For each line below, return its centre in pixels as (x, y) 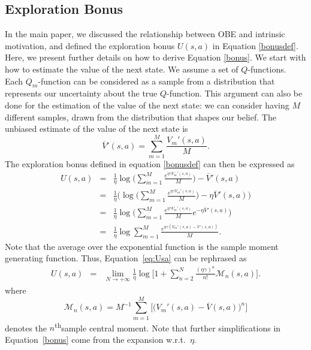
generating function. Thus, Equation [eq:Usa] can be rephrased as (126, 258)
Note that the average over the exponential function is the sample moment (142, 246)
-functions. (267, 69)
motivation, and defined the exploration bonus (90, 45)
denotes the (26, 328)
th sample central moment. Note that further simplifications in (168, 327)
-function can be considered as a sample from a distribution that (156, 81)
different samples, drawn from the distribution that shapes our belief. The (141, 117)
